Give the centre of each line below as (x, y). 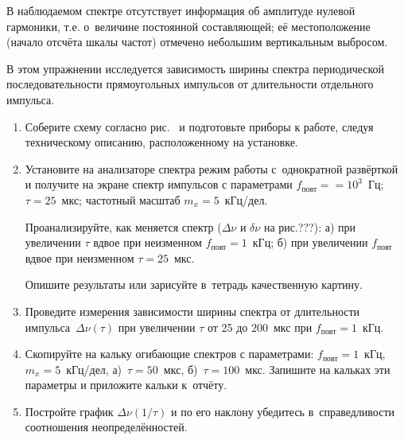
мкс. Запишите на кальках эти (318, 369)
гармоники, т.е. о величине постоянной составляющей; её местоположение (188, 26)
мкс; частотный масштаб (121, 199)
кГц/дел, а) (94, 369)
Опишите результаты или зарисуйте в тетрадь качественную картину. (194, 284)
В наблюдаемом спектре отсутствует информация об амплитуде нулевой (181, 10)
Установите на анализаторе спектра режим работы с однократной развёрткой (212, 168)
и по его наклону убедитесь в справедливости (283, 411)
